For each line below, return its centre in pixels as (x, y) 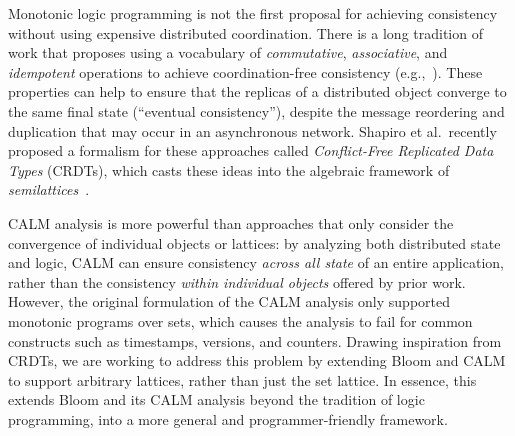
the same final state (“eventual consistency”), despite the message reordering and (256, 110)
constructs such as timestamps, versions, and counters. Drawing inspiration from (255, 340)
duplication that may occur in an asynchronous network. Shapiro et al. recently (252, 130)
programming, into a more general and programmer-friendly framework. (228, 418)
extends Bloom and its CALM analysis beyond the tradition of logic (216, 399)
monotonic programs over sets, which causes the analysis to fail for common (240, 320)
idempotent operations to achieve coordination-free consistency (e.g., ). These (245, 71)
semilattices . (49, 189)
